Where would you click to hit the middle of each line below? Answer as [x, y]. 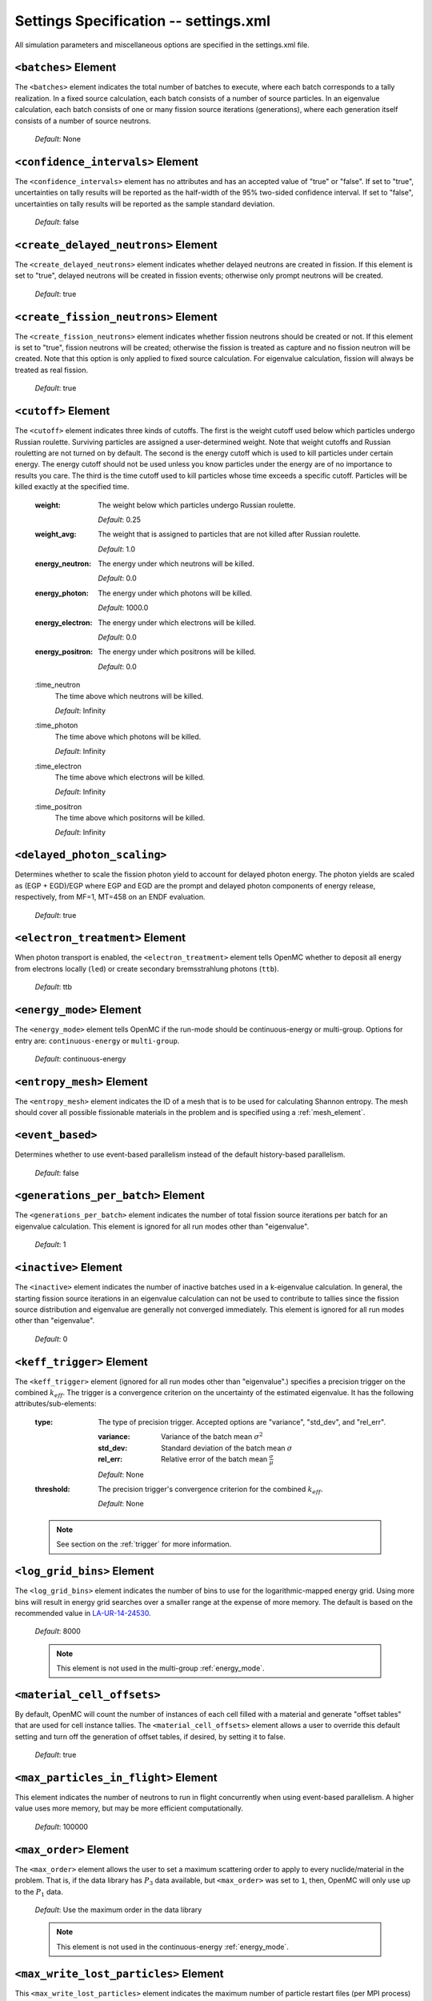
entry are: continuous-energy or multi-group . [97, 1041]
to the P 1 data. [39, 1893]
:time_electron [58, 766]
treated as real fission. [52, 370]
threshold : [53, 1490]
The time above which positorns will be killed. [130, 818]
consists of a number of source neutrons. [83, 121]
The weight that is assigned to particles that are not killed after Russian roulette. [230, 534]
